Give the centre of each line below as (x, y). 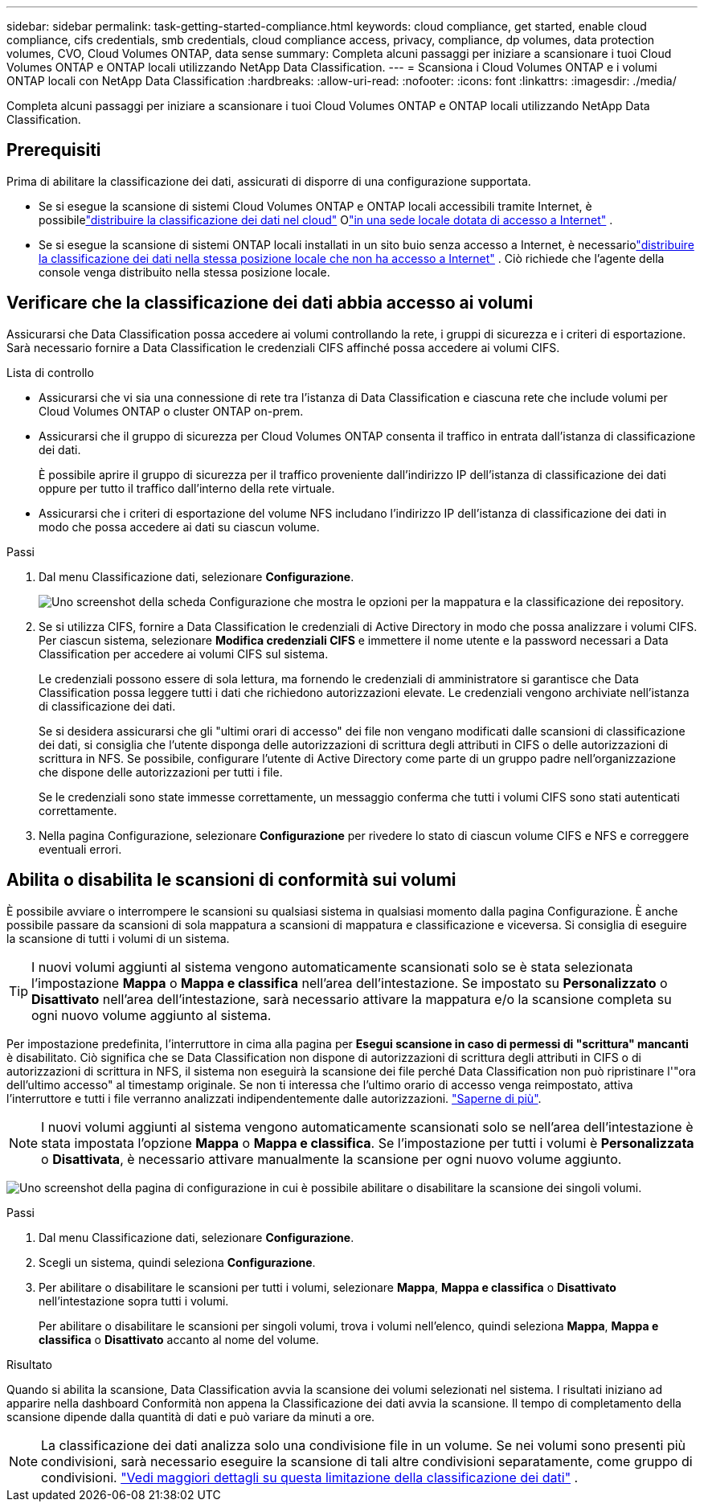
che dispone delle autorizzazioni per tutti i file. (161, 772)
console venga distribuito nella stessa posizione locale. (184, 272)
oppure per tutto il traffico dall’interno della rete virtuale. (187, 488)
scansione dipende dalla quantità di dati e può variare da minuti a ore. (191, 1416)
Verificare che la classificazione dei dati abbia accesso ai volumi (270, 303)
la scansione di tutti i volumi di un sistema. (118, 938)
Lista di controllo (50, 372)
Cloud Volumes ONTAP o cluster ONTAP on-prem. (171, 411)
